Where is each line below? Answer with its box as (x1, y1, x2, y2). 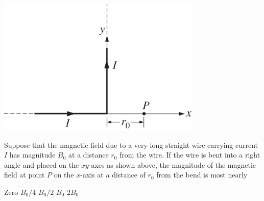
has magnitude (9, 149, 56, 160)
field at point (4, 169, 45, 180)
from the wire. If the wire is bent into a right (119, 149, 260, 160)
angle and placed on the (4, 159, 79, 170)
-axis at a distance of (80, 169, 146, 180)
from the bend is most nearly (156, 169, 248, 180)
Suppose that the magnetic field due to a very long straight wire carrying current (4, 139, 258, 150)
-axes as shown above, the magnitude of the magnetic (88, 159, 256, 170)
